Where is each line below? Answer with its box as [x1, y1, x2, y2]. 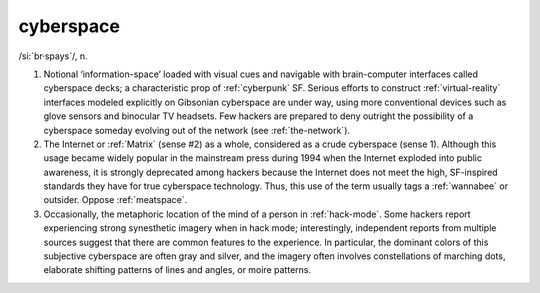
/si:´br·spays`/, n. [18, 50, 88, 62]
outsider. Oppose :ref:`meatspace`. [43, 194, 188, 206]
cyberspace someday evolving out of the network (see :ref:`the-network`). [43, 124, 350, 136]
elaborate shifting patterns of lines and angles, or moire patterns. [43, 264, 312, 276]
